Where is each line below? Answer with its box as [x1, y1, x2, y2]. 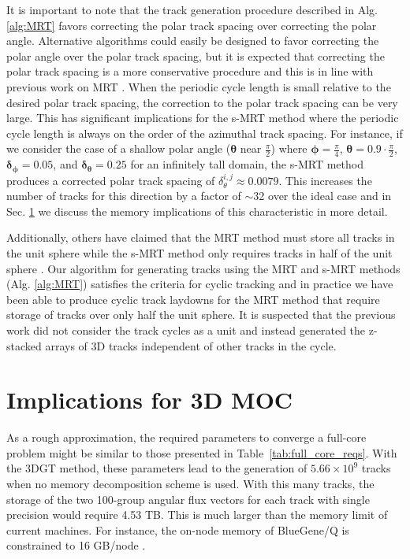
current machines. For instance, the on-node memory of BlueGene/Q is [6, 521, 349, 538]
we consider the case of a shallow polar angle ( [6, 140, 231, 157]
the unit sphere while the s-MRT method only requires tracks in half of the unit [6, 245, 393, 261]
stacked [6, 337, 42, 354]
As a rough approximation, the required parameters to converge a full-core [6, 429, 367, 446]
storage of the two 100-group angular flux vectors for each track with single [6, 491, 370, 507]
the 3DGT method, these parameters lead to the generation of [6, 460, 307, 476]
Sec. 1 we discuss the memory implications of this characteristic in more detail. [6, 202, 388, 219]
